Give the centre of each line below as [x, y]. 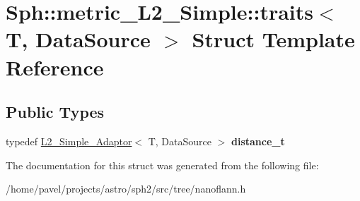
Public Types [55, 112]
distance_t [258, 141]
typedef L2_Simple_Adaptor [69, 141]
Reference [55, 67]
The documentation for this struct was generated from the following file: [162, 165]
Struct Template [273, 39]
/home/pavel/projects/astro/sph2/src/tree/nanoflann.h [126, 189]
